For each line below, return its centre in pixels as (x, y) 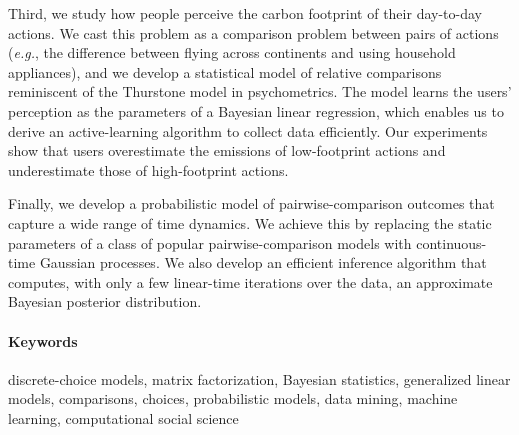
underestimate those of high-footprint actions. (148, 169)
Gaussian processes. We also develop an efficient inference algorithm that (263, 262)
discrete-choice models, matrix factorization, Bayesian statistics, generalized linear (259, 378)
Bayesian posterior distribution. (105, 301)
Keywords (43, 340)
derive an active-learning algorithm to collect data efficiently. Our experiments (248, 130)
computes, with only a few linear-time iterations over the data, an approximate (250, 281)
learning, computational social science (123, 417)
